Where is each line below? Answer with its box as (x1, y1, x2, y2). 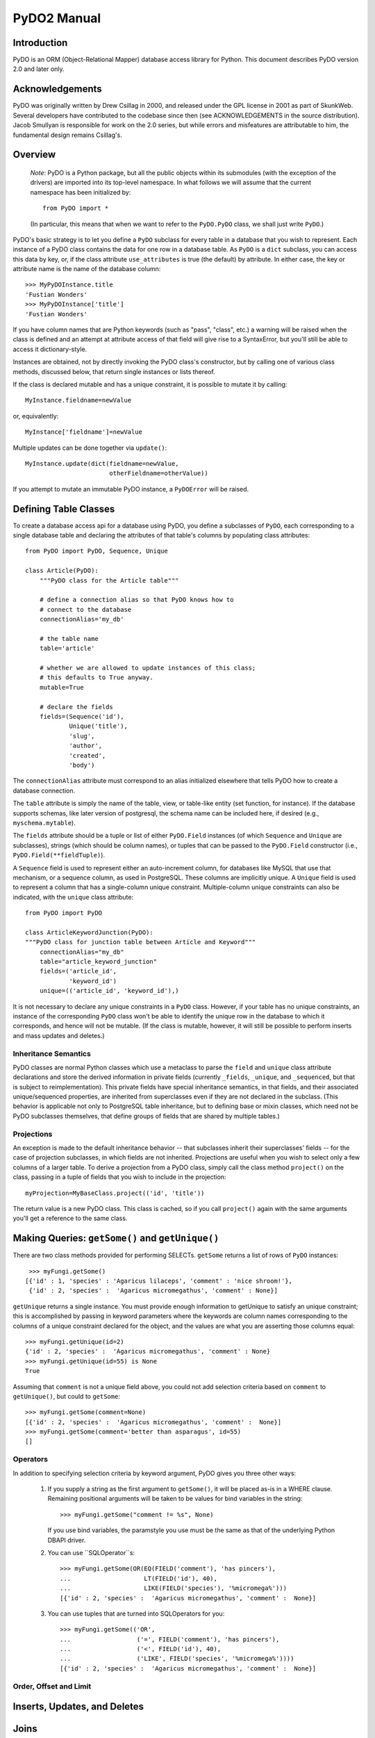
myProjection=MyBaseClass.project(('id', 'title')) (25, 1189, 205, 1197)
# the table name (39, 635, 99, 642)
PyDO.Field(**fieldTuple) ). (12, 851, 106, 859)
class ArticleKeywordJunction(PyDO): (25, 928, 154, 936)
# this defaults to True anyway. (39, 674, 154, 681)
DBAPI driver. (47, 1536, 86, 1544)
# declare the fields (39, 703, 114, 710)
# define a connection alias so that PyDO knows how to (39, 596, 234, 604)
